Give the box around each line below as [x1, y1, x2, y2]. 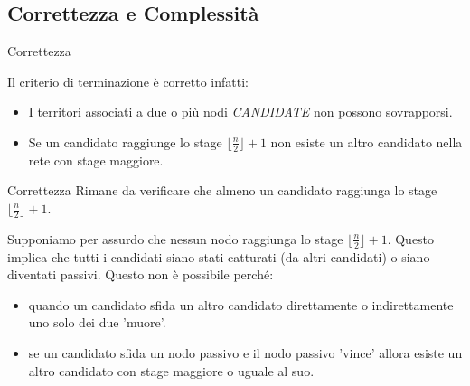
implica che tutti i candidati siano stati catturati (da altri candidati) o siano [7, 247, 430, 266]
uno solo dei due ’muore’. [28, 313, 166, 332]
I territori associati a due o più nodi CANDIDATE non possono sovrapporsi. [28, 102, 453, 121]
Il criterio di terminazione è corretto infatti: [7, 71, 249, 90]
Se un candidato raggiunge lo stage [28, 132, 222, 151]
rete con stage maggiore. [28, 150, 164, 169]
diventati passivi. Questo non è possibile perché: [7, 265, 274, 284]
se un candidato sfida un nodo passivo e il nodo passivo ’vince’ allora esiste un [28, 344, 463, 362]
